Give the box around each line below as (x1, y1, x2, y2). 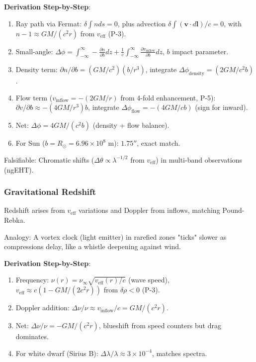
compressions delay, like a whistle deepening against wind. (4, 241, 181, 252)
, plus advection (117, 18, 166, 28)
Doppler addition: (15, 302, 70, 313)
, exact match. (137, 138, 180, 148)
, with (224, 18, 242, 28)
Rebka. (4, 214, 25, 225)
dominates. (15, 331, 49, 342)
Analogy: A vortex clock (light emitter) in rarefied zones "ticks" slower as (4, 231, 227, 242)
